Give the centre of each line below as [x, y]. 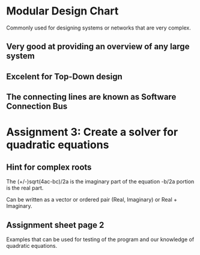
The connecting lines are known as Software [91, 97]
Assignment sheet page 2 [55, 225]
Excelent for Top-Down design [65, 76]
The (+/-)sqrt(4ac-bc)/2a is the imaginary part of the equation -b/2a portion [100, 182]
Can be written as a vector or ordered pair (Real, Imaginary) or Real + [92, 200]
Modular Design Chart [62, 11]
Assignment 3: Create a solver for [92, 132]
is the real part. [25, 188]
